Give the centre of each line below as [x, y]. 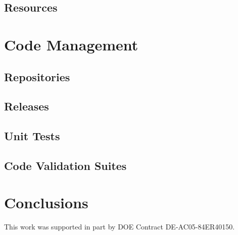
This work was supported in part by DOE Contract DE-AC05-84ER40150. [120, 227]
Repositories [37, 76]
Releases [27, 106]
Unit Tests [32, 136]
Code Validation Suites [65, 165]
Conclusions [46, 202]
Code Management [71, 44]
